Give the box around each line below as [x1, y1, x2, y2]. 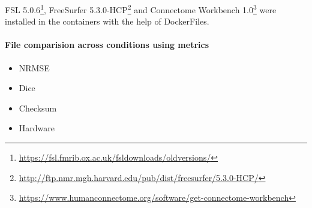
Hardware [19, 122, 55, 134]
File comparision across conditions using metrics [5, 38, 209, 51]
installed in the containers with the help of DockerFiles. [5, 15, 209, 28]
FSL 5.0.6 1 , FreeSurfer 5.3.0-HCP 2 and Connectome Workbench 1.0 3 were [5, 2, 277, 16]
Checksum [19, 101, 57, 114]
